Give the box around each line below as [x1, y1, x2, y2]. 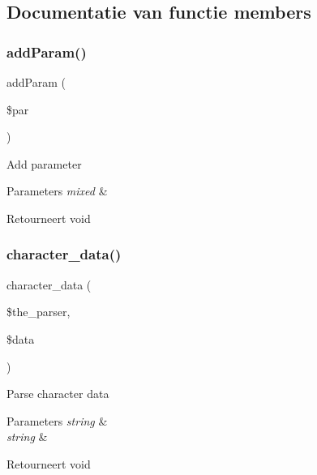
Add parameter [6, 155, 82, 172]
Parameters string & [6, 412, 108, 429]
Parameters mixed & [6, 182, 108, 199]
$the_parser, [6, 303, 71, 320]
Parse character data [6, 385, 109, 402]
